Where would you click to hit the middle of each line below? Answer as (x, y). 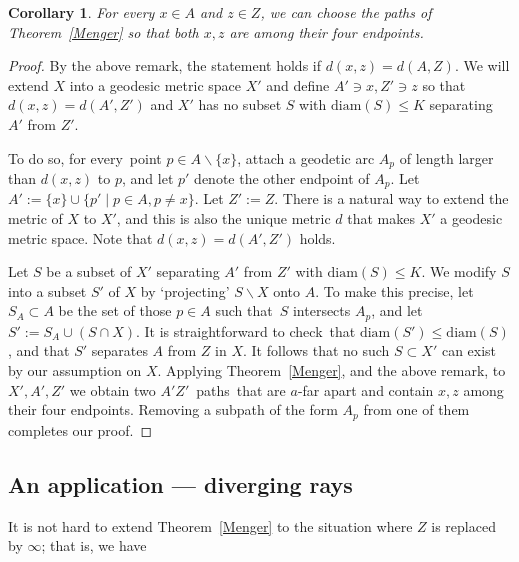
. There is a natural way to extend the (391, 198)
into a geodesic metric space (155, 84)
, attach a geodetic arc (306, 157)
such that (244, 310)
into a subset (47, 290)
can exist (469, 350)
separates (119, 350)
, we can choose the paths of (346, 12)
